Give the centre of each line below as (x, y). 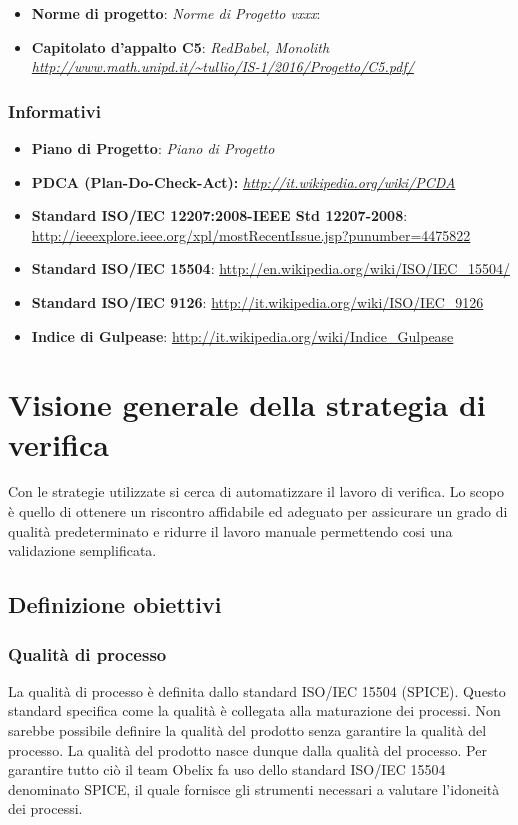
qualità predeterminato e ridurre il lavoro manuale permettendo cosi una (230, 530)
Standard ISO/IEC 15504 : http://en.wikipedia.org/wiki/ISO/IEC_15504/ (270, 268)
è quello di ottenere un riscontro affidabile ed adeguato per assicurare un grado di (258, 511)
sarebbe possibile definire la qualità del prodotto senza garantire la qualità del (247, 730)
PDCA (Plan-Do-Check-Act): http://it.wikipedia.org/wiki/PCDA (243, 181)
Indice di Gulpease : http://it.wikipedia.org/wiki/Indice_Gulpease (242, 335)
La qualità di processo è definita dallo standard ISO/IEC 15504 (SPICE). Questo (257, 690)
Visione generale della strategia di (247, 404)
